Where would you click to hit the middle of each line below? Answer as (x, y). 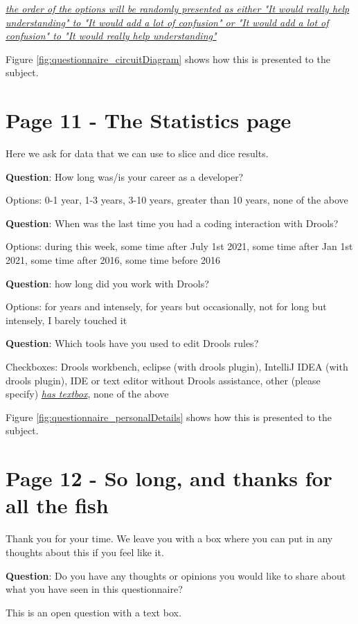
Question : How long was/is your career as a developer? (125, 176)
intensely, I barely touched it (66, 320)
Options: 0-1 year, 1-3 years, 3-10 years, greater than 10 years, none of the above (177, 200)
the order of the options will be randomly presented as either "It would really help (178, 8)
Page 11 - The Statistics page (149, 120)
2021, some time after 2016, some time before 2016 (113, 260)
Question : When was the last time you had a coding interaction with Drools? (172, 223)
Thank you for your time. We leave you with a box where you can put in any (169, 538)
